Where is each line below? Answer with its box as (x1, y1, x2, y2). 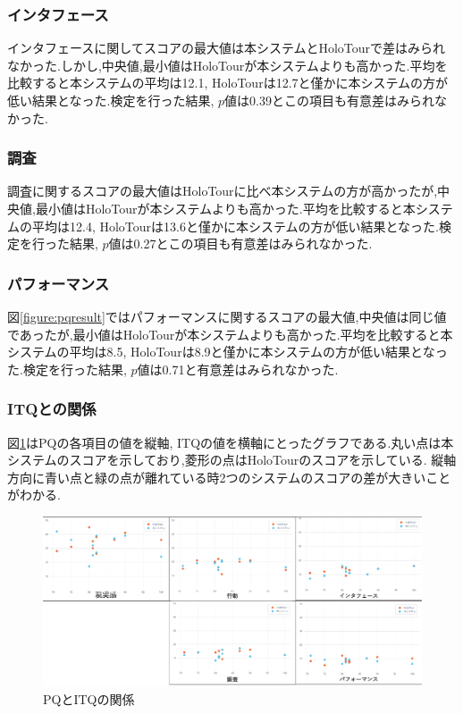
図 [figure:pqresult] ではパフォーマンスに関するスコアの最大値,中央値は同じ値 (7, 307, 447, 325)
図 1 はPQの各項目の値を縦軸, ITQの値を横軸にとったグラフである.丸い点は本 (7, 433, 454, 451)
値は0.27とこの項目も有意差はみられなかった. (108, 234, 373, 253)
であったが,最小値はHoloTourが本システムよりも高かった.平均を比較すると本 (7, 324, 453, 343)
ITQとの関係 (7, 398, 97, 420)
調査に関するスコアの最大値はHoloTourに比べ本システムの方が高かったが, (7, 181, 438, 200)
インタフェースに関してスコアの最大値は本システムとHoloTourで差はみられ (7, 38, 446, 57)
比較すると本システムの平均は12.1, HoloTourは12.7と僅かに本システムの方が (7, 73, 449, 92)
